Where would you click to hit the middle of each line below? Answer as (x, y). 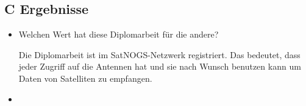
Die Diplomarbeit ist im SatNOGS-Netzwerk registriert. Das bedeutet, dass (159, 54)
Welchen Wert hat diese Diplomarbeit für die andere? (119, 34)
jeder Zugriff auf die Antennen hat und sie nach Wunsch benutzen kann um (160, 66)
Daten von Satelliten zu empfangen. (85, 78)
